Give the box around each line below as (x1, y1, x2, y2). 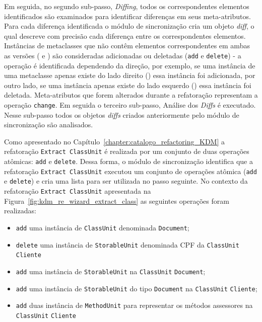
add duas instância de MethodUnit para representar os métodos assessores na (16, 300, 253, 310)
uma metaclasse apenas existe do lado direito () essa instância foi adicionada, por (4, 70, 255, 80)
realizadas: (4, 205, 36, 216)
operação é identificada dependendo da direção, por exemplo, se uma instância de (4, 60, 255, 70)
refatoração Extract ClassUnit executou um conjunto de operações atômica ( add (4, 166, 257, 176)
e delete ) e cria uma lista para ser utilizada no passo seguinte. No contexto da (4, 176, 248, 186)
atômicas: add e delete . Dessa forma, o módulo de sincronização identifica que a (4, 156, 253, 167)
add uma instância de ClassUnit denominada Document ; (16, 222, 189, 232)
